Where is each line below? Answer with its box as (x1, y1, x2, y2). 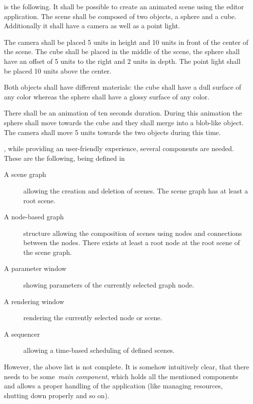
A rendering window (4, 296, 64, 306)
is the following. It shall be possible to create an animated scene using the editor (4, 1, 244, 11)
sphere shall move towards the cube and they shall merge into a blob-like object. (4, 117, 244, 127)
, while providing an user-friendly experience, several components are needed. (4, 143, 234, 154)
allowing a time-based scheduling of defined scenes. (23, 345, 175, 355)
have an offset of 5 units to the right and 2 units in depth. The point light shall (4, 56, 241, 66)
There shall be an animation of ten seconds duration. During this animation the (4, 108, 242, 118)
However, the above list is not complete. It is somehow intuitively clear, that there (4, 362, 249, 372)
